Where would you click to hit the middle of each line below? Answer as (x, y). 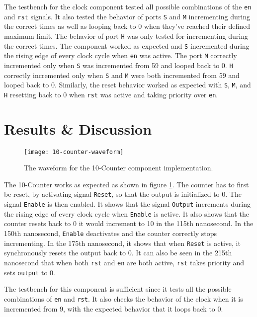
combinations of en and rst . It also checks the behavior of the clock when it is (124, 298)
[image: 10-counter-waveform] (74, 152)
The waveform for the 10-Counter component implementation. (119, 168)
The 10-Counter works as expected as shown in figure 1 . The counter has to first (127, 184)
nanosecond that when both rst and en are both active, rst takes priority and (124, 262)
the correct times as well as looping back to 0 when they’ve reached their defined (127, 26)
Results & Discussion (78, 128)
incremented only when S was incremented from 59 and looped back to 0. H (119, 65)
